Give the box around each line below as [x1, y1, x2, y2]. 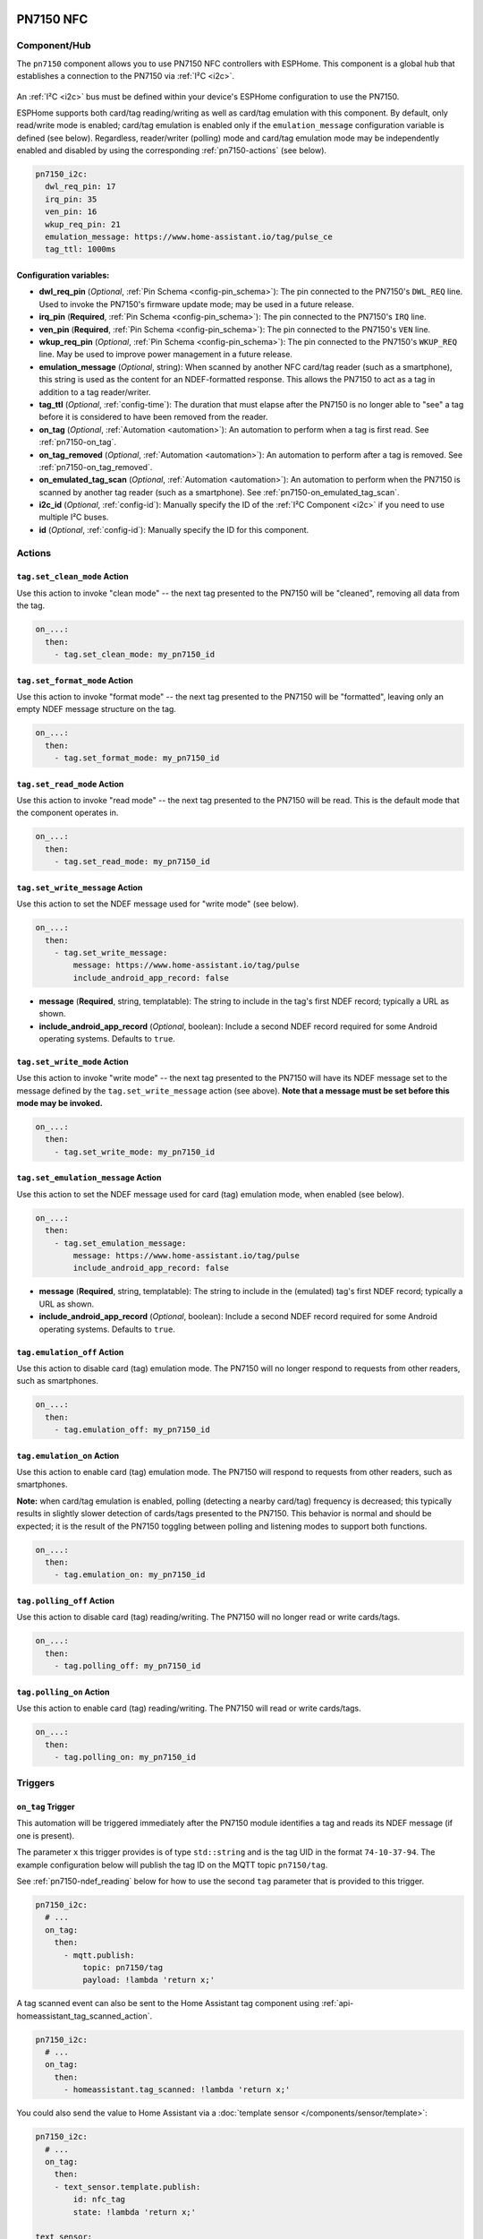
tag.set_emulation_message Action [16, 1172, 162, 1183]
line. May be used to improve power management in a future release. [38, 349, 292, 360]
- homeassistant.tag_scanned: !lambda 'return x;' [64, 2085, 291, 2095]
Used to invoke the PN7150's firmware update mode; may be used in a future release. [38, 298, 354, 309]
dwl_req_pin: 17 [45, 182, 116, 192]
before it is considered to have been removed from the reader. [38, 412, 268, 423]
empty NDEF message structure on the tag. [16, 704, 176, 715]
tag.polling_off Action [16, 1595, 115, 1606]
